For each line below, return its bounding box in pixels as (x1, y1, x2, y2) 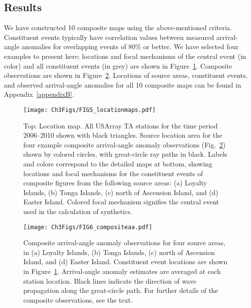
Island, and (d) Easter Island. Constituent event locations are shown (23, 256, 228, 267)
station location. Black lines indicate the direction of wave (23, 275, 197, 286)
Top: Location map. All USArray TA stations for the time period (23, 120, 218, 130)
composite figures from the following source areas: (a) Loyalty (23, 178, 207, 188)
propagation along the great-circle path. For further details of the (23, 285, 218, 295)
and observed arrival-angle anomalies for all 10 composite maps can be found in (4, 79, 241, 90)
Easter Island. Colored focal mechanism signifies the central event (23, 197, 219, 207)
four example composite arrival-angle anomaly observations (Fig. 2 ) (23, 139, 226, 149)
